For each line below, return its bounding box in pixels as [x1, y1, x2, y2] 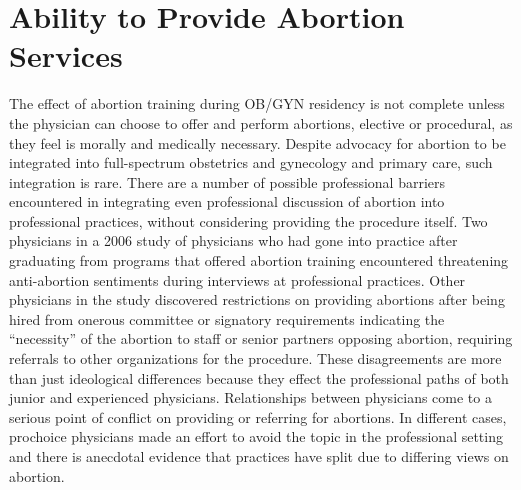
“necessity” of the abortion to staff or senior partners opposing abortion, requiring [9, 328, 513, 349]
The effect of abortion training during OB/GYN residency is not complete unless [9, 93, 505, 114]
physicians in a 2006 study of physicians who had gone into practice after [9, 230, 458, 251]
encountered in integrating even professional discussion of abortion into [9, 191, 445, 212]
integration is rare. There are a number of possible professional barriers [9, 171, 446, 192]
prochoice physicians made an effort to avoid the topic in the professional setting [9, 426, 503, 447]
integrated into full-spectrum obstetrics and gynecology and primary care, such [9, 152, 493, 173]
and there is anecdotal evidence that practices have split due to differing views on [9, 446, 509, 466]
